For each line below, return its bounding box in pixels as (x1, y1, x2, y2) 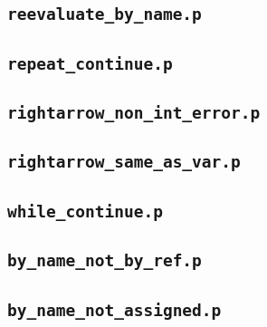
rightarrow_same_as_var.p (7, 152, 241, 172)
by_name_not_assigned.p (7, 300, 222, 320)
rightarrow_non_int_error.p (7, 103, 261, 123)
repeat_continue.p (7, 53, 173, 73)
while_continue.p (7, 201, 163, 221)
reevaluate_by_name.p (7, 5, 202, 24)
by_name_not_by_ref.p (7, 251, 202, 271)
